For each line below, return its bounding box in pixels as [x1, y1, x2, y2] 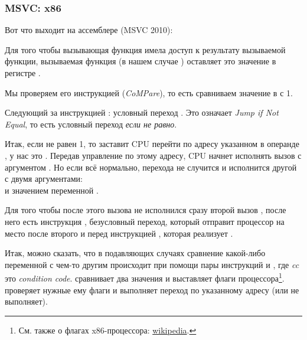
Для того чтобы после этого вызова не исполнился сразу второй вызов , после [5, 204, 286, 216]
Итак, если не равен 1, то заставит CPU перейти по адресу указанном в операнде [5, 138, 299, 150]
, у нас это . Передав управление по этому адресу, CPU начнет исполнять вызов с [5, 149, 302, 161]
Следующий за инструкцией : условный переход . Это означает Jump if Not [5, 106, 279, 119]
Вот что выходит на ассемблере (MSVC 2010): [5, 24, 173, 36]
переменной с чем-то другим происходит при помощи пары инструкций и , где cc [5, 258, 299, 270]
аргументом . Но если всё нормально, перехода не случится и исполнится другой [5, 161, 297, 173]
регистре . [5, 67, 41, 79]
